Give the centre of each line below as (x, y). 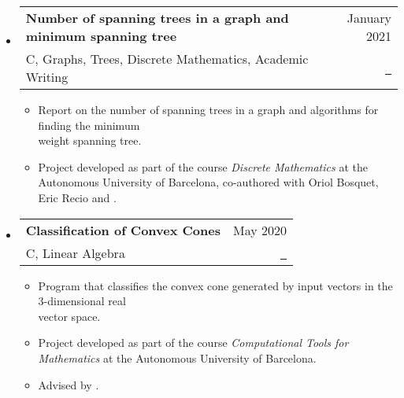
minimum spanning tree (101, 36)
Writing (47, 77)
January (369, 18)
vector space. (69, 316)
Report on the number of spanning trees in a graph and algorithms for (208, 109)
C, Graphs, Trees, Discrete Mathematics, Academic (167, 59)
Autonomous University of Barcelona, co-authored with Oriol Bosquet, (208, 182)
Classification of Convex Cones (123, 230)
